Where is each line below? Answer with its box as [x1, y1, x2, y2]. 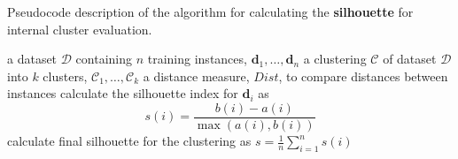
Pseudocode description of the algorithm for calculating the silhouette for [7, 3, 414, 20]
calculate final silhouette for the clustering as [7, 132, 252, 150]
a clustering [303, 49, 367, 68]
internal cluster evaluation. [7, 19, 152, 38]
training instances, [147, 49, 247, 68]
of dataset [383, 49, 437, 68]
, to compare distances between [278, 66, 448, 85]
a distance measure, [143, 66, 250, 85]
